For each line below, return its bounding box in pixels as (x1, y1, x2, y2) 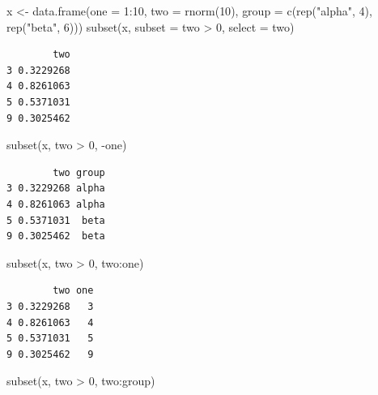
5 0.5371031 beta (6, 214, 105, 226)
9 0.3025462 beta (6, 230, 105, 243)
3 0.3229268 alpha (6, 182, 105, 195)
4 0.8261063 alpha (6, 198, 105, 210)
